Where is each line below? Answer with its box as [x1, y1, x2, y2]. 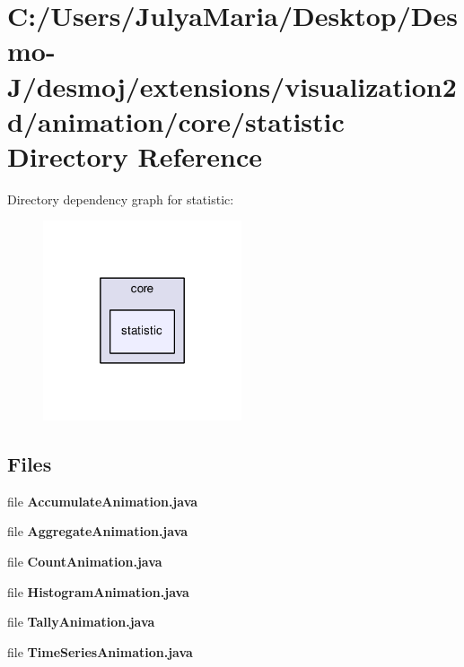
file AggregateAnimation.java [7, 522, 188, 541]
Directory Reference [7, 137, 263, 174]
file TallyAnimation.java [7, 612, 155, 631]
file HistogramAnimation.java [7, 582, 189, 601]
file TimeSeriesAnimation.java [7, 642, 193, 661]
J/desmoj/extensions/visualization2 [7, 67, 457, 104]
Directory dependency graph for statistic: [7, 189, 234, 208]
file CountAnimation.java [7, 552, 162, 571]
